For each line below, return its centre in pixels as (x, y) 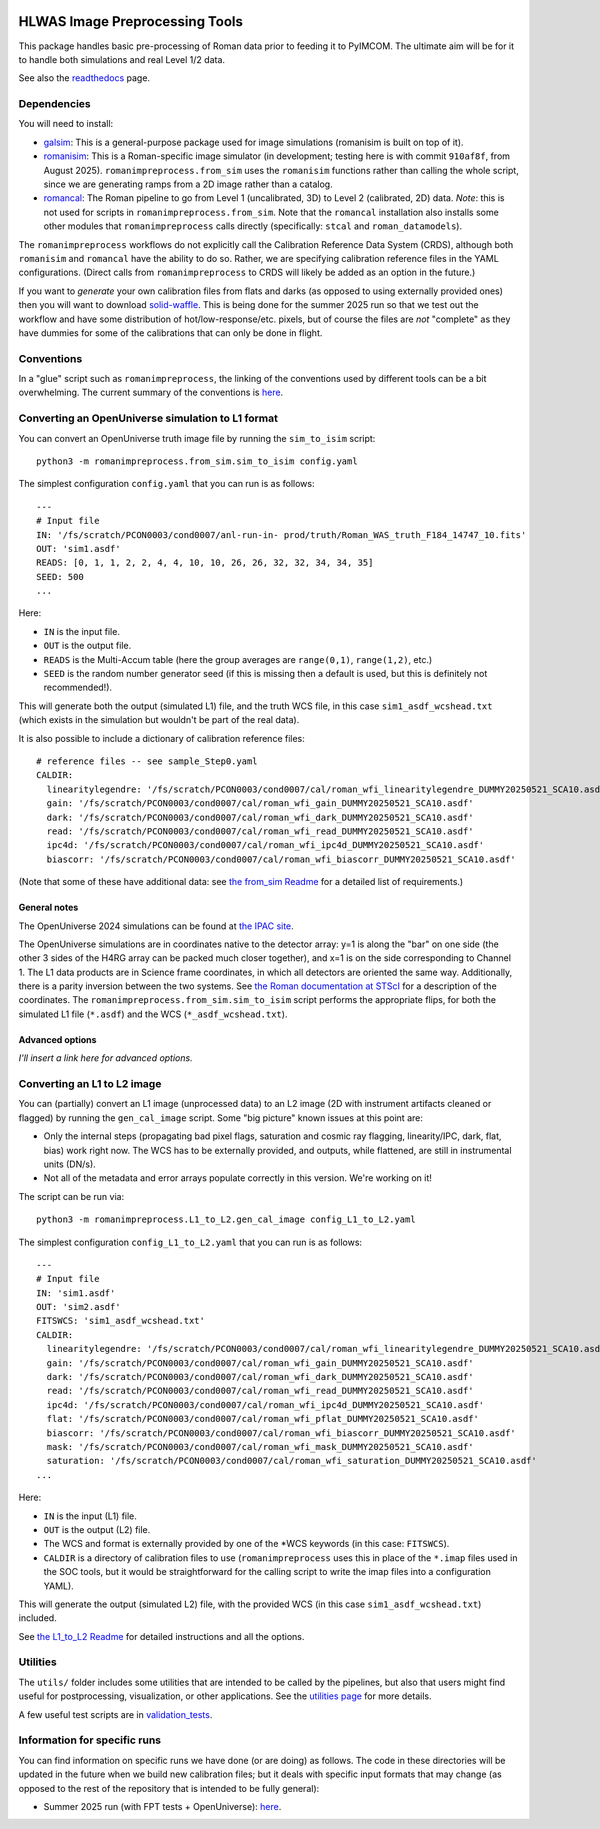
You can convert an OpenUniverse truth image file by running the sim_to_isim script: (197, 438)
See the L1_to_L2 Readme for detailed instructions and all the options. (161, 1636)
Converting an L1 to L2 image (90, 1084)
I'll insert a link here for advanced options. (106, 1058)
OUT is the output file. (87, 646)
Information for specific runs (90, 1740)
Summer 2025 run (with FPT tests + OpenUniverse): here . (162, 1806)
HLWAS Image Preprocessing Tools (131, 21)
